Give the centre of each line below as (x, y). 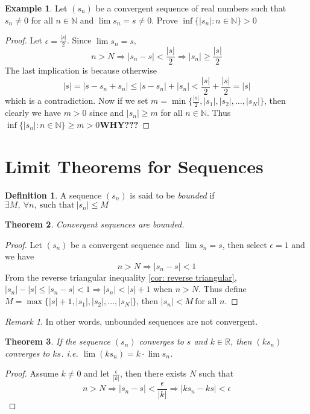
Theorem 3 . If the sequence (58, 341)
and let (97, 373)
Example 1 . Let (36, 8)
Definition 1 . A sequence (53, 195)
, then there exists (153, 373)
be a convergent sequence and (125, 244)
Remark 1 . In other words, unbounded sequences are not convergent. (131, 321)
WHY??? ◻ (125, 124)
